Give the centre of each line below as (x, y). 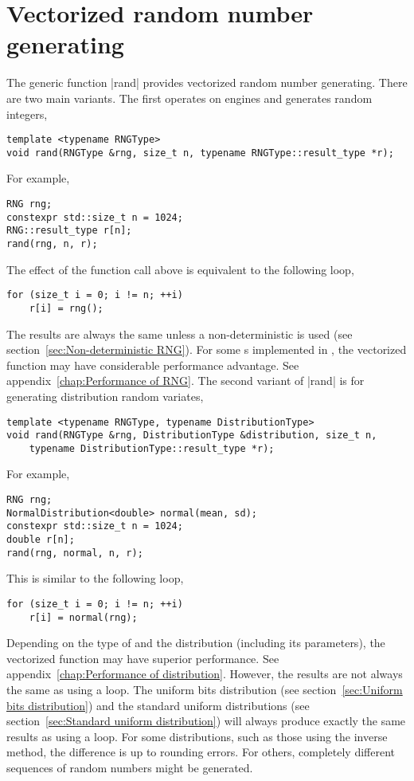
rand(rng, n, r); (52, 243)
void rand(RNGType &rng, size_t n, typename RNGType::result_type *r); (200, 153)
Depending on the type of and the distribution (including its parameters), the (196, 643)
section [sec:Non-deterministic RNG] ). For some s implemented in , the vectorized (207, 349)
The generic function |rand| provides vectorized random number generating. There (207, 82)
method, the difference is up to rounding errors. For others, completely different (201, 752)
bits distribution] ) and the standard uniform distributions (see (158, 705)
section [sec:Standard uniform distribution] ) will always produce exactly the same (206, 721)
